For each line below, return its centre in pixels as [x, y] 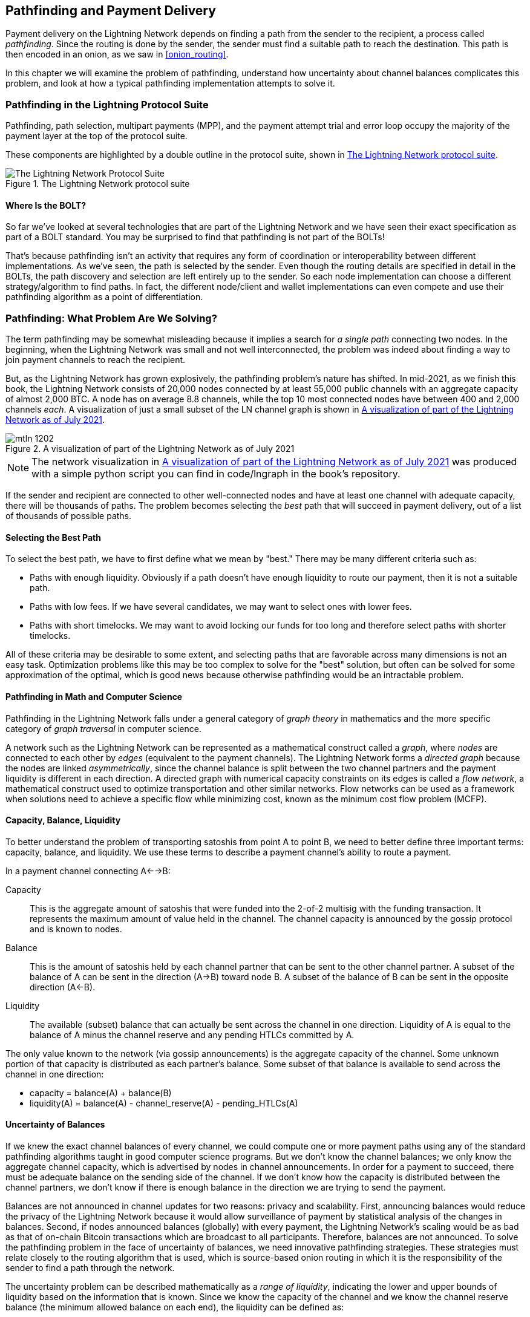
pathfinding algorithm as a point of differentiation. [104, 297]
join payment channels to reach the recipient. [96, 360]
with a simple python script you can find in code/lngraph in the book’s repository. [216, 474]
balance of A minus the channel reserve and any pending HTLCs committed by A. [192, 1034]
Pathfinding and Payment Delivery [111, 11]
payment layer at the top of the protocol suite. [97, 136]
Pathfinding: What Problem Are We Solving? [111, 318]
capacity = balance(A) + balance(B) [101, 1093]
